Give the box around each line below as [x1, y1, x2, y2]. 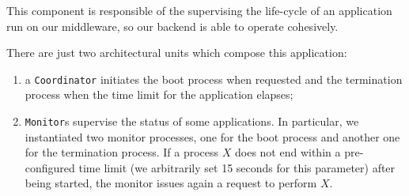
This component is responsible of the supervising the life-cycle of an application [6, 2, 392, 18]
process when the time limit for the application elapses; [25, 86, 293, 103]
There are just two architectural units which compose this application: [6, 44, 347, 61]
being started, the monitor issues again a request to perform [25, 175, 317, 191]
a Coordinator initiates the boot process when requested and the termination [25, 70, 403, 87]
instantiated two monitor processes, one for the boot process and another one [25, 128, 400, 145]
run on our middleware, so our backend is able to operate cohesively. [6, 17, 339, 34]
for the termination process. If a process [25, 144, 219, 160]
